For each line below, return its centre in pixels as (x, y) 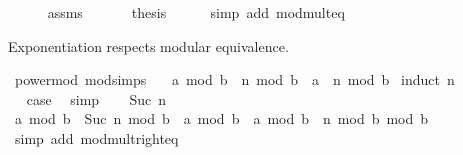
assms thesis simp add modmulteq (196, 12)
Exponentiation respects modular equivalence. (148, 45)
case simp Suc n (96, 98)
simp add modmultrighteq (96, 137)
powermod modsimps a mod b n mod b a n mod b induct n (234, 79)
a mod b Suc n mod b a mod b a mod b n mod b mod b (221, 118)
